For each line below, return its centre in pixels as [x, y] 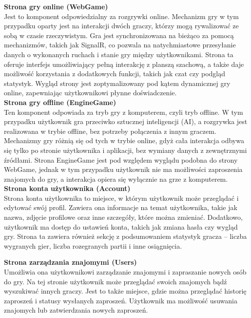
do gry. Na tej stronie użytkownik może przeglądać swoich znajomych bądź [116, 281]
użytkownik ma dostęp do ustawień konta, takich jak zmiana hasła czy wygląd [121, 226]
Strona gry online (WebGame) [56, 6]
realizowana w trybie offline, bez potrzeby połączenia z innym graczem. [110, 131]
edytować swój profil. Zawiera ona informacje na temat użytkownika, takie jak [121, 207]
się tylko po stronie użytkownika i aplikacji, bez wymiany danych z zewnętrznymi [125, 150]
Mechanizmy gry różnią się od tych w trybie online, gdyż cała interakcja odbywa [124, 140]
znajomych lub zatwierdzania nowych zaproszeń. [76, 310]
